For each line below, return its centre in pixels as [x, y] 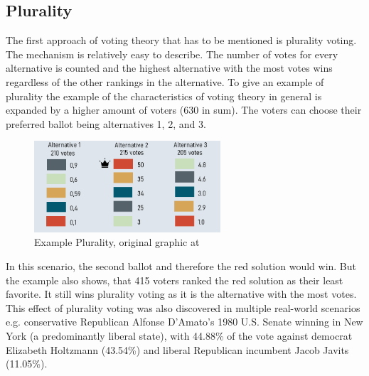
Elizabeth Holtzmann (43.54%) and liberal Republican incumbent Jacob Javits [177, 349]
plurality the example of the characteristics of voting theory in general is [164, 96]
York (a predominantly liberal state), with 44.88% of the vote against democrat [179, 336]
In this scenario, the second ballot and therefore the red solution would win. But [181, 266]
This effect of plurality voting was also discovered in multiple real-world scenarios [183, 307]
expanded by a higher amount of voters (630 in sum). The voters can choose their [184, 110]
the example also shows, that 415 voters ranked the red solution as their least [175, 280]
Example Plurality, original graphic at [117, 242]
